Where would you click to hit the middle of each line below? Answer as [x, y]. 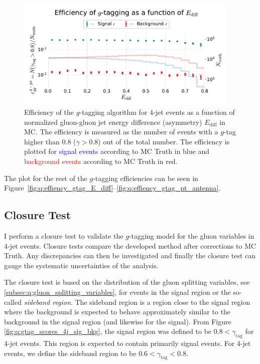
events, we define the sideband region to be [70, 353]
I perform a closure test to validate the [64, 235]
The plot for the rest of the [46, 178]
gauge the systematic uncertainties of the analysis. [81, 265]
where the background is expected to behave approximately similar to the [117, 312]
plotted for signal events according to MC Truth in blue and [117, 151]
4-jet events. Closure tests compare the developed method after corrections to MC [130, 245]
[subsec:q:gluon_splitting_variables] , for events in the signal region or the [117, 292]
